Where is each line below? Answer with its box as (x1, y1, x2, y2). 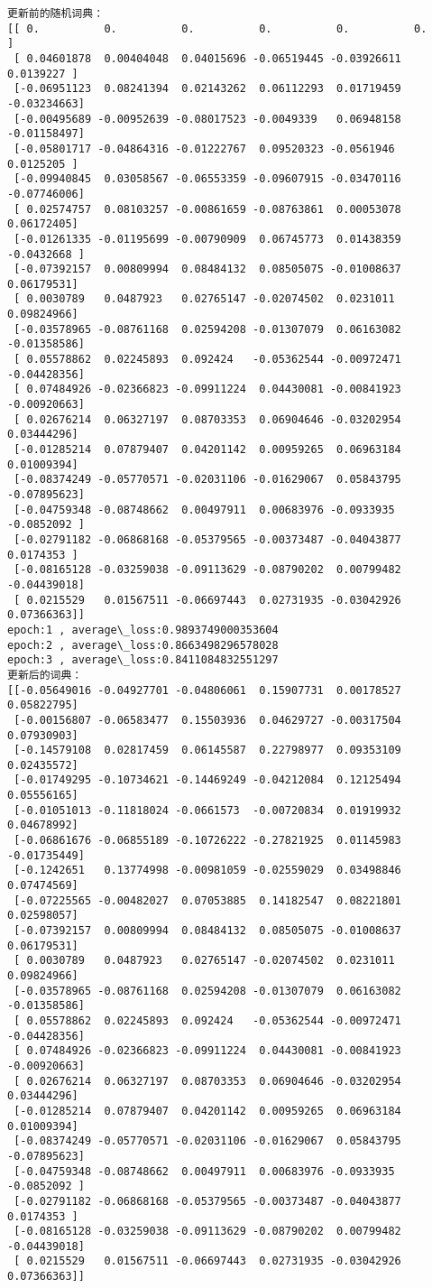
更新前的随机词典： (7, 7, 105, 20)
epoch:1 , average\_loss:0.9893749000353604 (7, 623, 279, 636)
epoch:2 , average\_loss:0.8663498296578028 (7, 638, 279, 652)
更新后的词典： (7, 668, 83, 681)
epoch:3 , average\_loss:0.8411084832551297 (7, 653, 279, 667)
